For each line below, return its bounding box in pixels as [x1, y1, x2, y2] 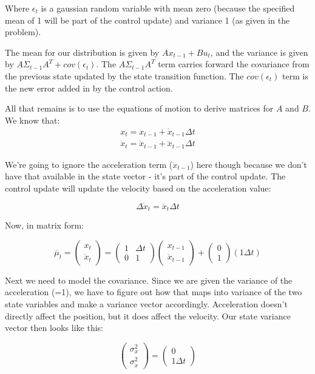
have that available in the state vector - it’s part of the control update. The [5, 170, 286, 182]
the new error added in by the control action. [5, 81, 173, 94]
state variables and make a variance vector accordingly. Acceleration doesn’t [5, 297, 288, 310]
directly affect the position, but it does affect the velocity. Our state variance [5, 309, 291, 322]
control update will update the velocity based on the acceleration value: [5, 181, 271, 194]
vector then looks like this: [5, 321, 103, 334]
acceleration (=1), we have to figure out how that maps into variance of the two [5, 286, 302, 298]
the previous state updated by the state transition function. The [5, 69, 244, 82]
